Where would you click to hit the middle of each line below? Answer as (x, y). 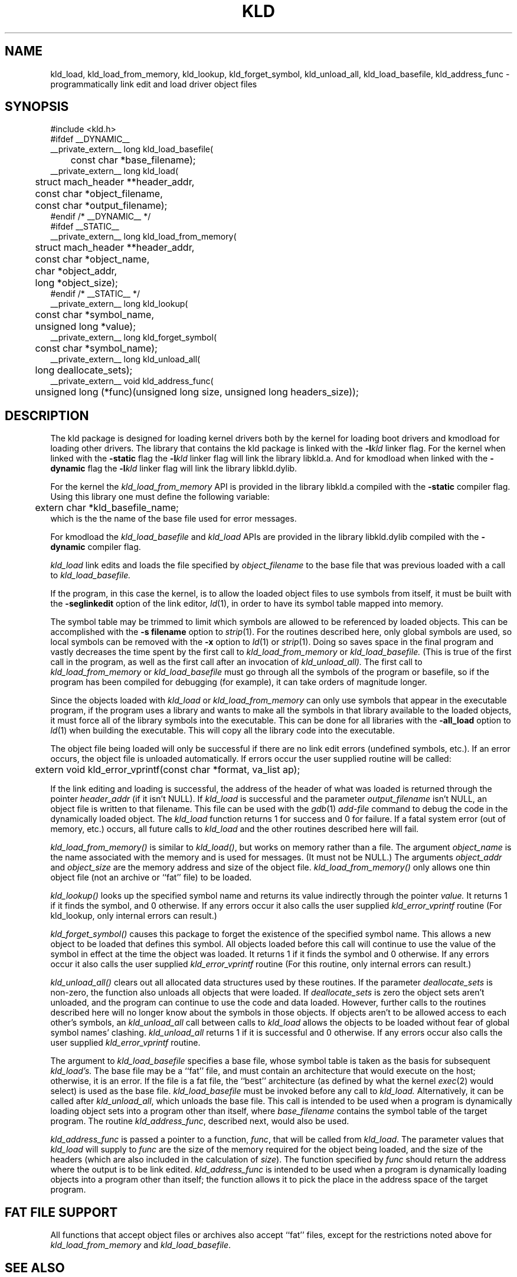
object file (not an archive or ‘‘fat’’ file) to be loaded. (151, 877)
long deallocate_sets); (84, 370)
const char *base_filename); (133, 160)
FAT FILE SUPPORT (61, 1212)
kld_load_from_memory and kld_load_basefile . (141, 1245)
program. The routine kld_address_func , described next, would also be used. (200, 1121)
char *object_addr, (76, 271)
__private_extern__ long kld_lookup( (119, 304)
